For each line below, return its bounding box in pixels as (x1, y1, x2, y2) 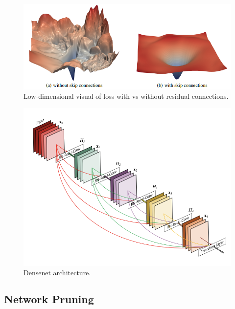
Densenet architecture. (23, 267, 91, 278)
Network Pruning (4, 291, 94, 307)
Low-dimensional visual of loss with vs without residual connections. (23, 91, 229, 101)
